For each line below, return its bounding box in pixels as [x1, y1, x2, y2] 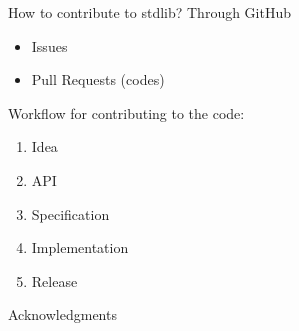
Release [31, 270, 78, 291]
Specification [31, 203, 110, 224]
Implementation [31, 237, 129, 258]
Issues [31, 35, 68, 56]
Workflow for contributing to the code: [8, 102, 245, 123]
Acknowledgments [8, 304, 117, 325]
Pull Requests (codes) [31, 69, 165, 90]
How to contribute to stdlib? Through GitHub [8, 2, 292, 22]
